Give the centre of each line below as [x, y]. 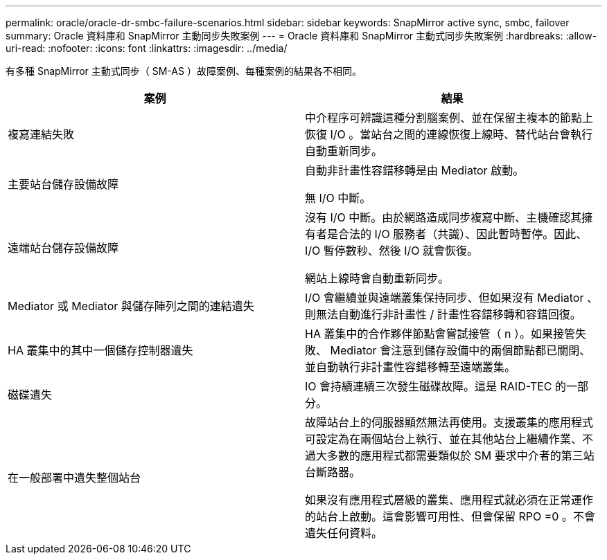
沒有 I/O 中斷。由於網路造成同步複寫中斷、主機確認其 [443, 217]
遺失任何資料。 [344, 533]
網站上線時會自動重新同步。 [377, 278]
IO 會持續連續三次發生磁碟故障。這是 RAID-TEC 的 [436, 386]
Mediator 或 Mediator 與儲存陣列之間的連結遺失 [131, 306]
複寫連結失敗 [41, 134]
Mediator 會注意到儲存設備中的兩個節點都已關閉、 [460, 350]
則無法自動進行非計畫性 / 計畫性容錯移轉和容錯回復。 [443, 314]
